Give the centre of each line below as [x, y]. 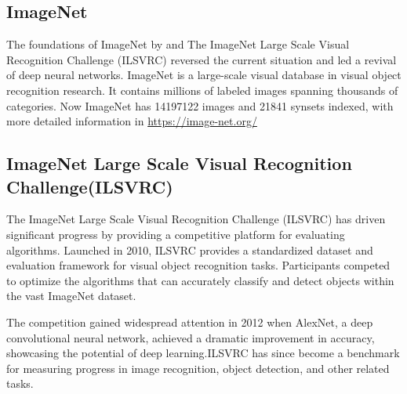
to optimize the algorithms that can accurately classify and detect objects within [200, 280]
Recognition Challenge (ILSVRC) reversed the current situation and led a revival [202, 59]
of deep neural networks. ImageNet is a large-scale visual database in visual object [204, 75]
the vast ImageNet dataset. [71, 296]
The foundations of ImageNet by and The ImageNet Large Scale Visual [178, 44]
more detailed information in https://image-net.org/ [132, 121]
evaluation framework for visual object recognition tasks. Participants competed [198, 265]
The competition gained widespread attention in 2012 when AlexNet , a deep [190, 322]
